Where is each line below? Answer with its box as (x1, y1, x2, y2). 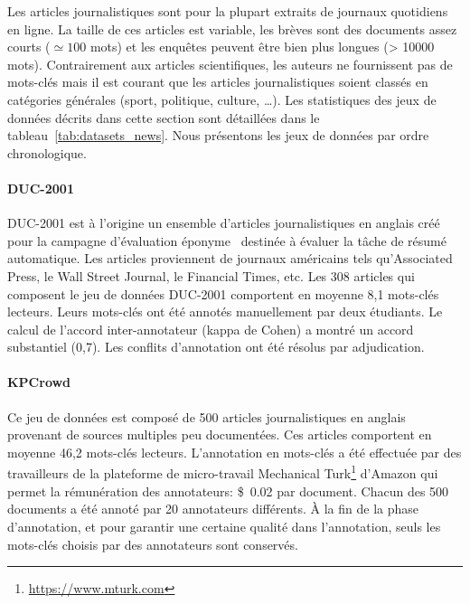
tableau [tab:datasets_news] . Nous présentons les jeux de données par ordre (7, 126, 429, 145)
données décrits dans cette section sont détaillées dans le (7, 108, 320, 127)
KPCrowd (7, 373, 71, 392)
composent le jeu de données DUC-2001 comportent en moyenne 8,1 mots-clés (7, 284, 439, 303)
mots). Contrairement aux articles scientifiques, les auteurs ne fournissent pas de (7, 54, 453, 73)
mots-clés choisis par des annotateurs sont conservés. (7, 534, 298, 553)
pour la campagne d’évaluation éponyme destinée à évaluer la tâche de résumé (7, 231, 446, 250)
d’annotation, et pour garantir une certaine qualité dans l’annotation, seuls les (7, 516, 441, 535)
